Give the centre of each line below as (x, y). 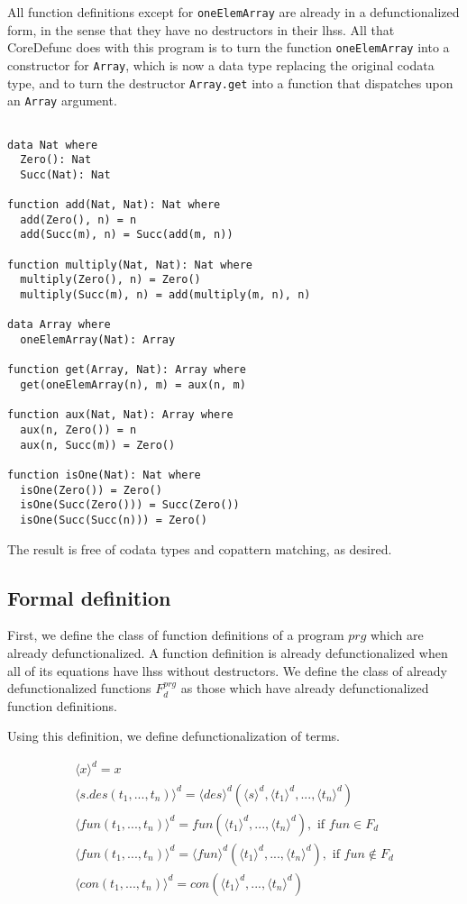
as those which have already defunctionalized (305, 688)
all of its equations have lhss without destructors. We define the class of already (227, 670)
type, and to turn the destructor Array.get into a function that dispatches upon (230, 82)
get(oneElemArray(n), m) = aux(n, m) (133, 385)
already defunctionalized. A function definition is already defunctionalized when (228, 652)
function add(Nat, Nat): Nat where (114, 205)
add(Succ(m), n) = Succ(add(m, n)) (127, 235)
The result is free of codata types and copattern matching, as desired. (200, 548)
